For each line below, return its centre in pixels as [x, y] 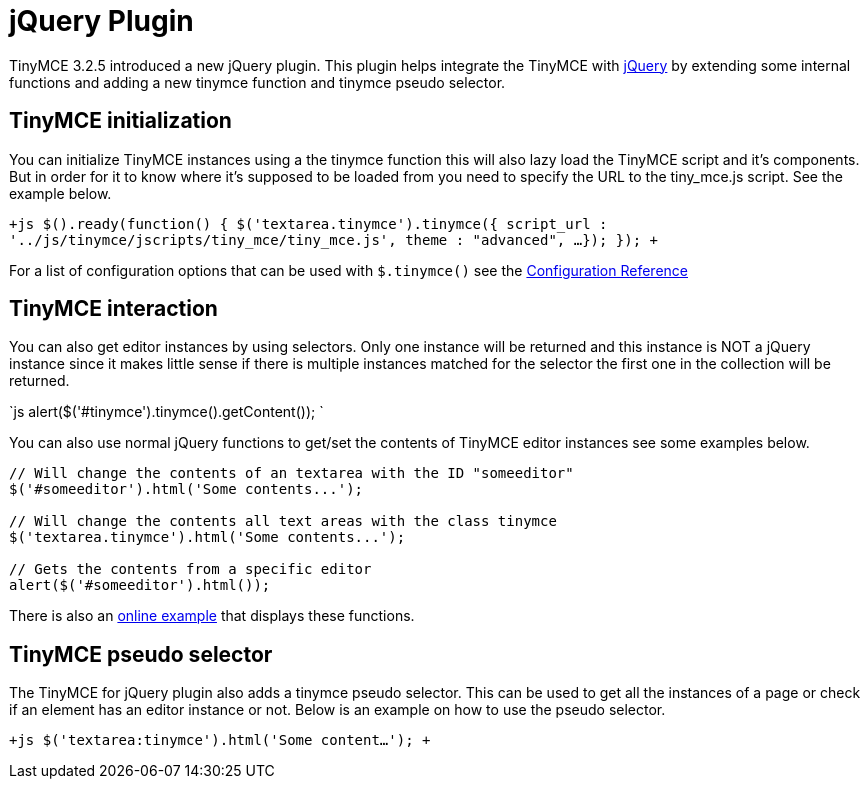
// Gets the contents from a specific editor [190, 569]
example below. [60, 193]
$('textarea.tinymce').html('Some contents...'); [207, 537]
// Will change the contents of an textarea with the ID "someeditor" [291, 473]
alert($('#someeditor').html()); [140, 585]
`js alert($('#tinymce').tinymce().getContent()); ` [166, 412]
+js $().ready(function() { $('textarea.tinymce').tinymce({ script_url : [308, 223]
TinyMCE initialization [120, 121]
